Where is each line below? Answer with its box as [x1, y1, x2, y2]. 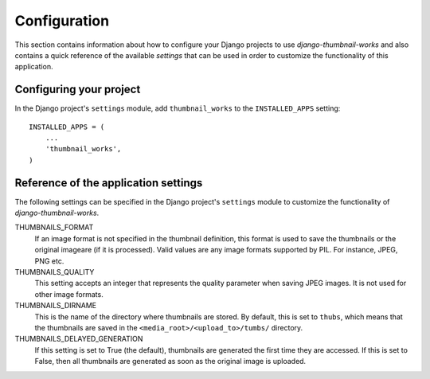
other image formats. [34, 289, 104, 299]
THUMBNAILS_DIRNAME [14, 301, 97, 311]
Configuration [14, 12, 110, 29]
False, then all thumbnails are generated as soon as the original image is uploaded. [34, 357, 307, 366]
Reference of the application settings [14, 176, 203, 189]
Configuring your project [14, 83, 141, 96]
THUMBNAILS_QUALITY [14, 268, 95, 277]
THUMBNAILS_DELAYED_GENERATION [14, 334, 143, 344]
